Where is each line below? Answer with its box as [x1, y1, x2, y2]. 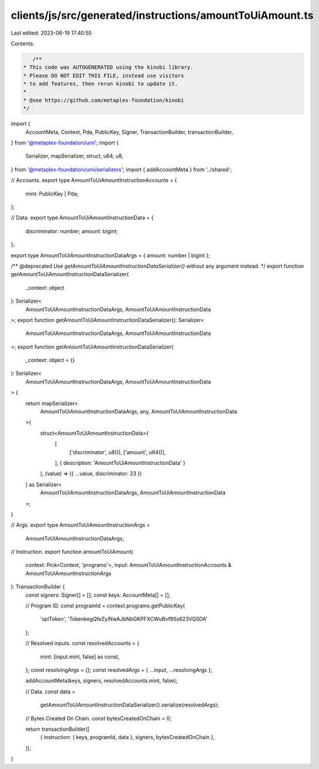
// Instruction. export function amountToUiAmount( [11, 548, 133, 555]
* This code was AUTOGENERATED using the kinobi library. [23, 64, 194, 70]
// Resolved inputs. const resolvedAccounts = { [25, 640, 140, 647]
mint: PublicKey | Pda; [25, 190, 79, 197]
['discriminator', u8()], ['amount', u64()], [69, 448, 166, 455]
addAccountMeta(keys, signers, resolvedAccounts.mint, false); [25, 677, 178, 684]
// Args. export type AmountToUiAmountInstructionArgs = [11, 522, 151, 529]
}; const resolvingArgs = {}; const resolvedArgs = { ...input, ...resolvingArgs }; [25, 667, 212, 673]
